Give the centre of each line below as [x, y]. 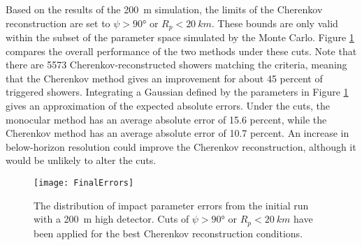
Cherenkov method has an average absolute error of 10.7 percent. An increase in [178, 133]
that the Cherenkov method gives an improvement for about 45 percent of [164, 78]
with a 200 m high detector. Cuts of [111, 219]
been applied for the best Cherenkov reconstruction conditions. [168, 233]
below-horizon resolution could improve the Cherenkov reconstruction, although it [181, 146]
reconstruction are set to [58, 23]
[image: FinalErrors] [84, 183]
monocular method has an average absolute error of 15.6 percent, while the [166, 119]
